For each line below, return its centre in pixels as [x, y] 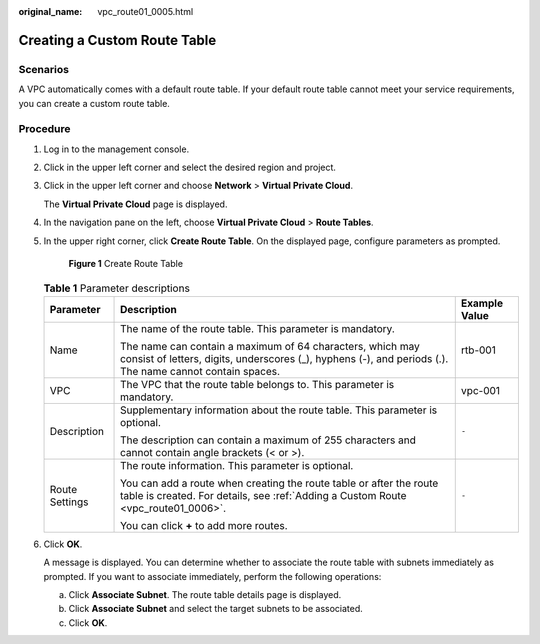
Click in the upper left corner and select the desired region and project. [190, 167]
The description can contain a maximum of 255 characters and [268, 440]
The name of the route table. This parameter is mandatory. [257, 328]
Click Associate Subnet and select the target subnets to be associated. [216, 609]
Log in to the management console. [116, 149]
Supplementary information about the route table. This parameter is [279, 410]
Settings [69, 502]
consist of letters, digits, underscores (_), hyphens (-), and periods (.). [284, 358]
